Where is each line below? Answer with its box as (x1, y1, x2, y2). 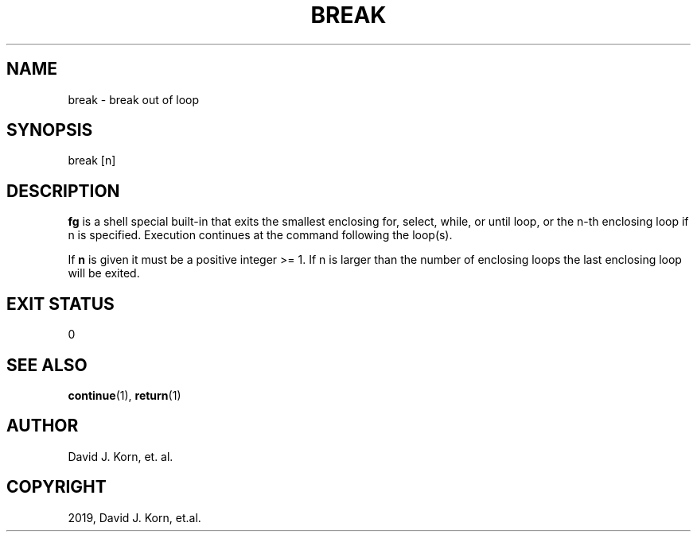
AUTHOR (6, 416, 79, 436)
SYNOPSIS (6, 120, 93, 141)
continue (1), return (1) (68, 388, 181, 402)
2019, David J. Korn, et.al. (68, 510, 201, 524)
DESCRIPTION (6, 180, 120, 201)
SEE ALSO (6, 354, 88, 375)
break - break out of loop (68, 92, 200, 106)
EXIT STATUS (6, 293, 115, 314)
